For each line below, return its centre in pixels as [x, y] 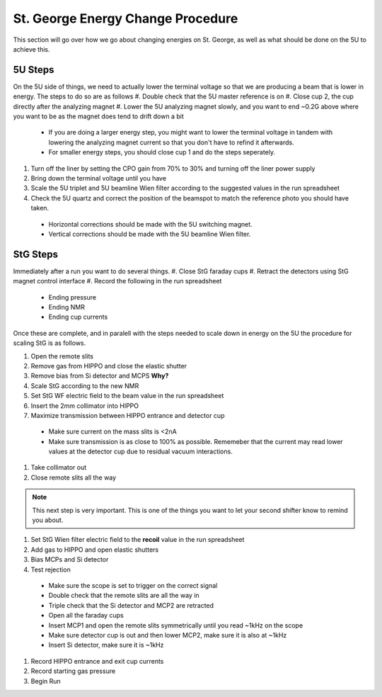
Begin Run [46, 681]
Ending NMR [66, 307]
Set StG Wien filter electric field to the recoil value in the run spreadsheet [138, 540]
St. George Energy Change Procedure [126, 18]
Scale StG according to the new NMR [85, 385]
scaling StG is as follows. [50, 343]
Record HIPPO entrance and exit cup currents [97, 661]
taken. [40, 208]
